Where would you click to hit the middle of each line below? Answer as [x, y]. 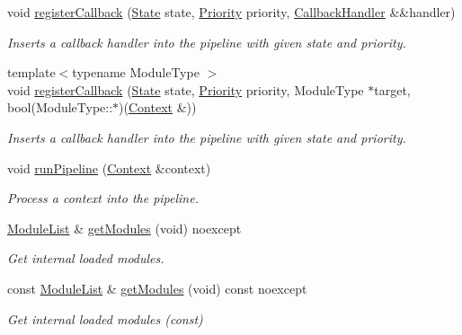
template [31, 72]
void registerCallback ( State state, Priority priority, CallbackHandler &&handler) [231, 12]
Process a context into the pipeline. [103, 198]
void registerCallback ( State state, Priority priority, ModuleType [186, 89]
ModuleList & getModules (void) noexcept [124, 228]
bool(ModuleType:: [60, 107]
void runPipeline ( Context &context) [109, 167]
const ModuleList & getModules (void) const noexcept [157, 288]
